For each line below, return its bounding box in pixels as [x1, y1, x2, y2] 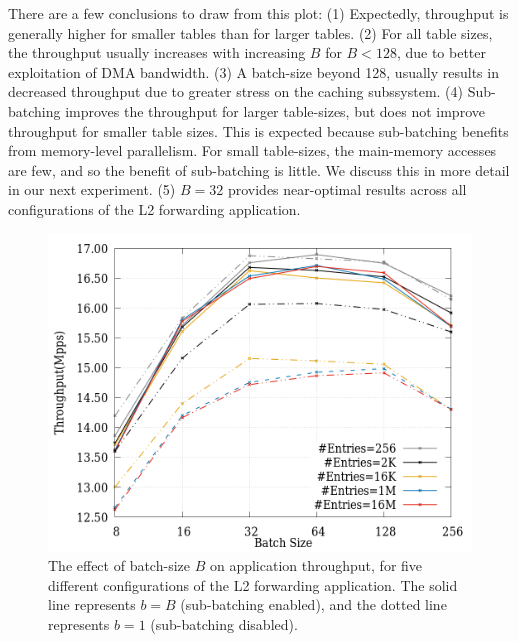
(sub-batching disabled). [150, 613, 298, 634]
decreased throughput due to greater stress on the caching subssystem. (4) [8, 81, 463, 102]
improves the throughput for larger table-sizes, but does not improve [65, 100, 485, 121]
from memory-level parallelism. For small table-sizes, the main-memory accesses [8, 140, 497, 161]
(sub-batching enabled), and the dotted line [180, 594, 447, 615]
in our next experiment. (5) [8, 179, 176, 200]
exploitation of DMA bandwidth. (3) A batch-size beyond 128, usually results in [8, 61, 499, 82]
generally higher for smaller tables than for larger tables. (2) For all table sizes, [8, 22, 493, 43]
